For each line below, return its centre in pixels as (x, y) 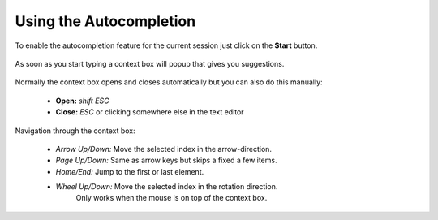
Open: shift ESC (82, 101)
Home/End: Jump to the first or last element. (130, 171)
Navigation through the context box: (75, 131)
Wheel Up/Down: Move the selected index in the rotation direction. (167, 187)
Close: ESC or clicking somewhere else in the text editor (150, 112)
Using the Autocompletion (105, 21)
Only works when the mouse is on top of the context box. (172, 198)
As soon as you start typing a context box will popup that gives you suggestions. (150, 63)
